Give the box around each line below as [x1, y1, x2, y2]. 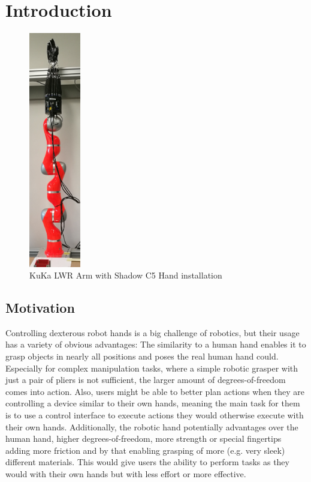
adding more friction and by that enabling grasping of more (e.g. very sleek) [5, 444, 285, 456]
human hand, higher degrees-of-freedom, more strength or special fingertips [5, 432, 282, 445]
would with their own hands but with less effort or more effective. [5, 468, 246, 480]
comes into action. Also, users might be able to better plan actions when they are [5, 385, 305, 397]
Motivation [5, 298, 75, 317]
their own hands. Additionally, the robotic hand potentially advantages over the [5, 420, 298, 433]
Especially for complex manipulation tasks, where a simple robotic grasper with [5, 361, 298, 374]
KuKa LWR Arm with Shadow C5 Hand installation [29, 269, 222, 282]
